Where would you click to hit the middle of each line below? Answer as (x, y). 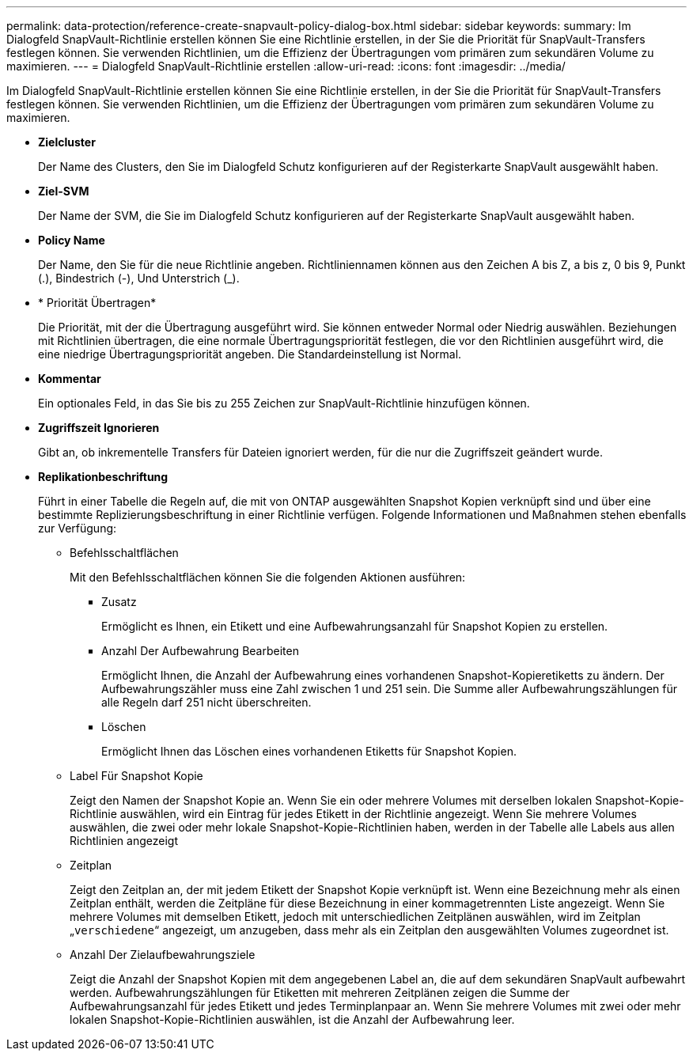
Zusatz (119, 602)
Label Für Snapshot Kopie (136, 776)
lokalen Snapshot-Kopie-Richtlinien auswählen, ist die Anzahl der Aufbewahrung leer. (292, 1019)
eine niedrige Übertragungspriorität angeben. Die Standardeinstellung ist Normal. (250, 354)
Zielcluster (67, 142)
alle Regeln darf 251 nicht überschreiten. (206, 702)
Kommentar (70, 379)
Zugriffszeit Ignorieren (99, 428)
